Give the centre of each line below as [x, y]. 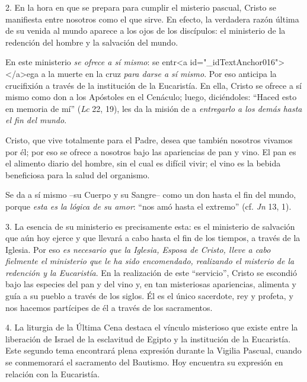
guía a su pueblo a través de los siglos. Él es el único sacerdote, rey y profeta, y [149, 296]
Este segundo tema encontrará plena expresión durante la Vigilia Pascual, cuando [153, 350]
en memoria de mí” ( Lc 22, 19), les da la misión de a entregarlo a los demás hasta [154, 108]
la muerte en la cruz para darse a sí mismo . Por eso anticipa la [162, 73]
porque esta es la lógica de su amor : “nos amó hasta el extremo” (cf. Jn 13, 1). [148, 206]
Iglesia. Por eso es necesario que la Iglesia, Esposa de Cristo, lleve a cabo [138, 249]
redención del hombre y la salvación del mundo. [92, 42]
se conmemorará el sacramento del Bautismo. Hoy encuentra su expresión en [144, 362]
